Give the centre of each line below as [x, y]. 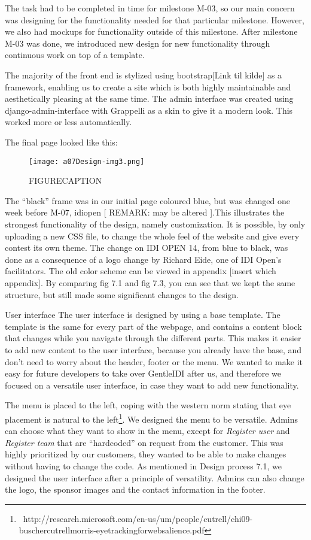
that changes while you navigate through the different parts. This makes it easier [153, 338]
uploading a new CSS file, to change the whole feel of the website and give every [152, 236]
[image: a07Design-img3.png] [87, 161]
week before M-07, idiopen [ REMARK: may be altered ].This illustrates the [145, 212]
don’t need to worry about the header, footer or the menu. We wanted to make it [154, 361]
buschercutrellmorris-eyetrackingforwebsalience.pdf [112, 530]
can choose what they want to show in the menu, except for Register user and [147, 431]
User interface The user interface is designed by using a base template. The [143, 315]
